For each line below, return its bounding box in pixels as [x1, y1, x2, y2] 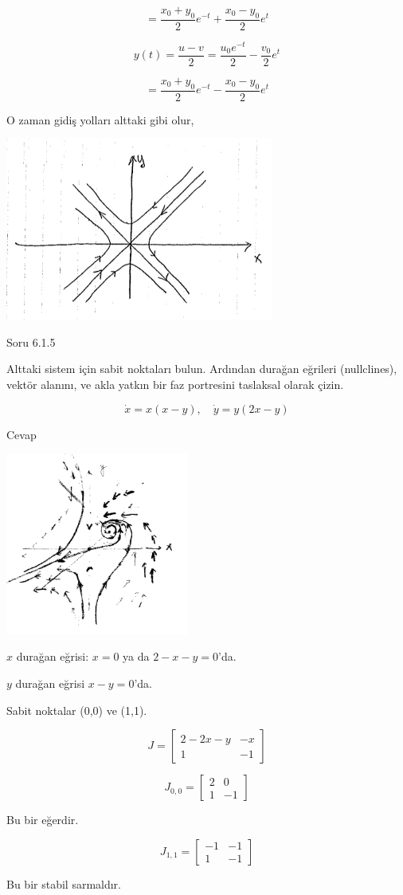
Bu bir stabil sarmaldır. [6, 875, 121, 892]
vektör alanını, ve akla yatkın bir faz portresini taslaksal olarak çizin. [6, 375, 344, 392]
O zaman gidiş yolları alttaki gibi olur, [6, 111, 194, 128]
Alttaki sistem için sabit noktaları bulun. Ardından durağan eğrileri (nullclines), [6, 360, 397, 377]
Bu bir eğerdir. [6, 811, 79, 828]
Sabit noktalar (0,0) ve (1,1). [6, 701, 147, 718]
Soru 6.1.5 [6, 333, 56, 350]
